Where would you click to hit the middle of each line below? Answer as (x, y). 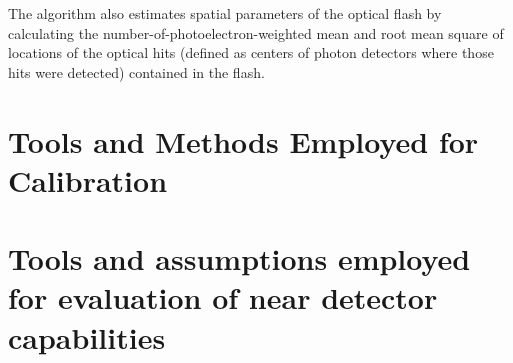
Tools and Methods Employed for (243, 140)
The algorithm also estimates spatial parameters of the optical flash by (225, 13)
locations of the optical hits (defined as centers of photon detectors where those (251, 52)
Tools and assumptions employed (239, 258)
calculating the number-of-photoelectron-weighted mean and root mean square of (256, 32)
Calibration (88, 179)
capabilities (87, 336)
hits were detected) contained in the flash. (136, 71)
